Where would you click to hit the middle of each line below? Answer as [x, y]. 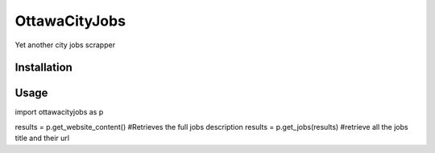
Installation [43, 68]
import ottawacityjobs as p [59, 112]
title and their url [42, 138]
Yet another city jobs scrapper [65, 45]
